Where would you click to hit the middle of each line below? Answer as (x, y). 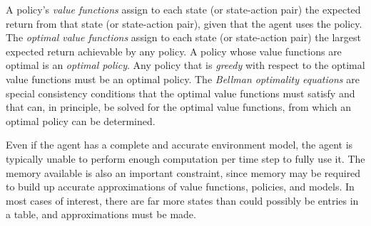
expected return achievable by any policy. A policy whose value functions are (174, 51)
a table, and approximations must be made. (101, 214)
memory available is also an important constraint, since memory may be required (183, 172)
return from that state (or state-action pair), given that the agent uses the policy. (184, 23)
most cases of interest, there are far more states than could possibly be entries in (182, 200)
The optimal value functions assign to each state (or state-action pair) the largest (183, 37)
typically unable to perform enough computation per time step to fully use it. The (185, 158)
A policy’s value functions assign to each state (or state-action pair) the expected (183, 9)
